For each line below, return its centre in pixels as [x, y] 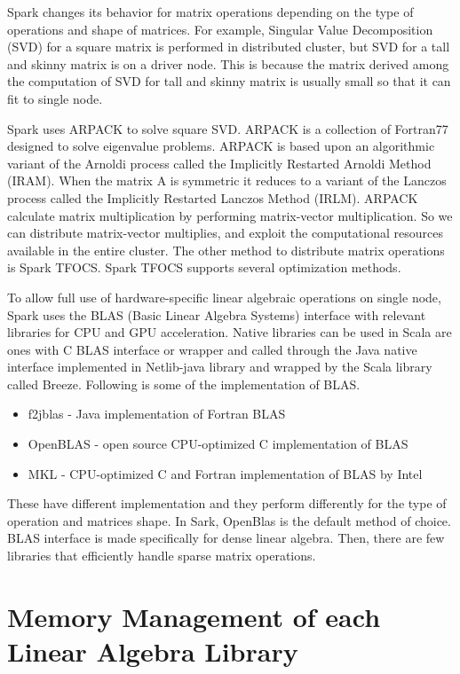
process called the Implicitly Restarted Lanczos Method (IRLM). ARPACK [213, 197]
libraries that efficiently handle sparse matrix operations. [162, 556]
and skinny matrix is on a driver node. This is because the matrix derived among [228, 63]
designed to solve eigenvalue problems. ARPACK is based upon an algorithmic [221, 146]
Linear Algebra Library [153, 651]
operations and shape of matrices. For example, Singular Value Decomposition [220, 29]
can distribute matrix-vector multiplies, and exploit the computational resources [225, 233]
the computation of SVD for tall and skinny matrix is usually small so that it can [229, 81]
